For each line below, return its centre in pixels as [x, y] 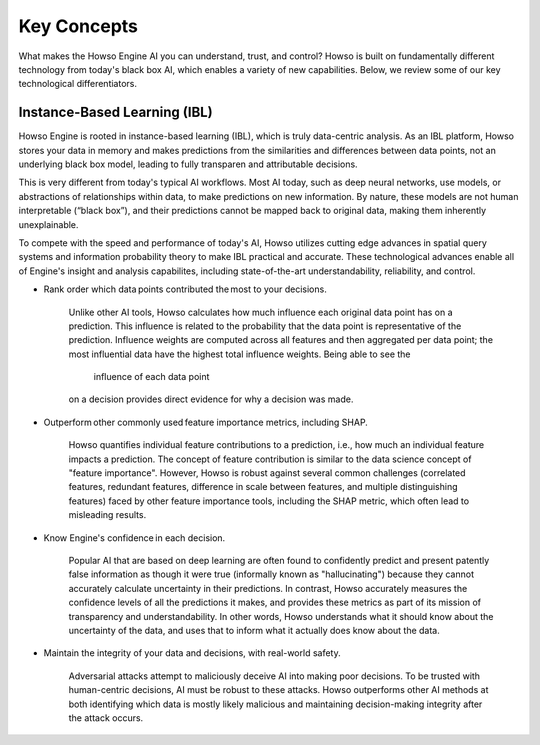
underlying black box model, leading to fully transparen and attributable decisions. [188, 164]
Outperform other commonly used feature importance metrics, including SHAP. [206, 422]
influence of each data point [151, 377]
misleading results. [107, 515]
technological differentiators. [77, 84]
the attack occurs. [106, 717]
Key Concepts [78, 26]
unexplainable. [48, 224]
